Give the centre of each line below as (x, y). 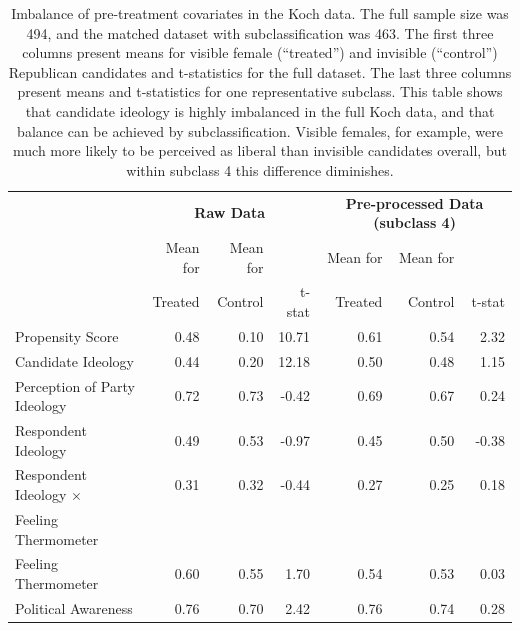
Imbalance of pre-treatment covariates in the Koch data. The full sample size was (260, 13)
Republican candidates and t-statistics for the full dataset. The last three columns (260, 71)
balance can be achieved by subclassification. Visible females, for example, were (260, 130)
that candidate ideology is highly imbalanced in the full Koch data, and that (260, 110)
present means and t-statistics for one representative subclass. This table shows (260, 91)
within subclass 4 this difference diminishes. (260, 169)
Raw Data (230, 212)
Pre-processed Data (414, 202)
